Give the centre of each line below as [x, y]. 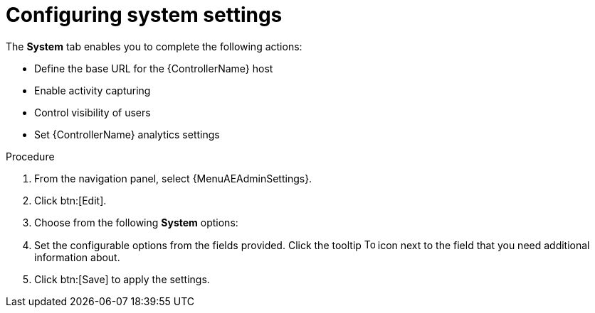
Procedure [30, 156]
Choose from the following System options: [136, 222]
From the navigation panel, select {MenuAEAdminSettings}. [173, 178]
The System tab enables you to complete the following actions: [154, 46]
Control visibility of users [93, 112]
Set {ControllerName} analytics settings [127, 134]
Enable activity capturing [93, 90]
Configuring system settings [144, 15]
